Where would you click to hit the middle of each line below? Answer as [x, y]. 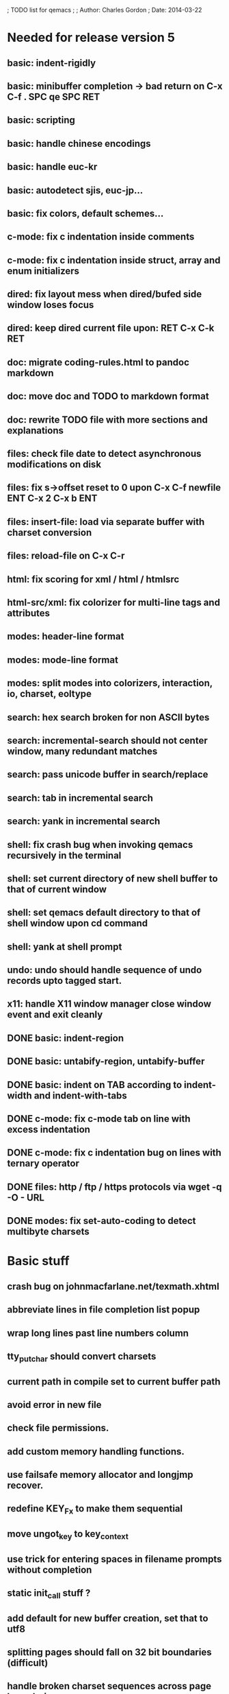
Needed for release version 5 [91, 38]
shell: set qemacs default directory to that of [104, 913]
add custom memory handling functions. [96, 1451]
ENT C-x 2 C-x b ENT [52, 498]
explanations [35, 431]
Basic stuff [38, 1261]
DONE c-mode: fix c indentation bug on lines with [114, 1153]
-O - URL [26, 1198]
